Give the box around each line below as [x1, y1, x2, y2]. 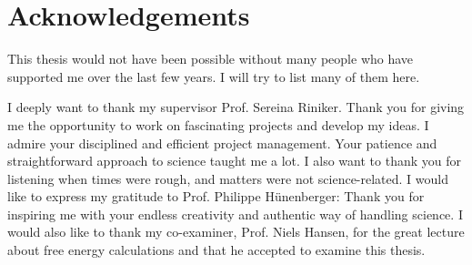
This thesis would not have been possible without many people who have [7, 49, 414, 68]
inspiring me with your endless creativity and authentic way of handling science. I [7, 204, 463, 223]
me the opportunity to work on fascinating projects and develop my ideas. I [7, 115, 429, 134]
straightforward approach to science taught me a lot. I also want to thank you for [7, 151, 461, 170]
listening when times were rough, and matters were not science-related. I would [7, 168, 449, 188]
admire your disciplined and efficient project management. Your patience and [7, 133, 437, 152]
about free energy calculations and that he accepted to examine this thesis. [7, 240, 426, 260]
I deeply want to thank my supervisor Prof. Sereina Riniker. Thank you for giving [7, 97, 465, 117]
